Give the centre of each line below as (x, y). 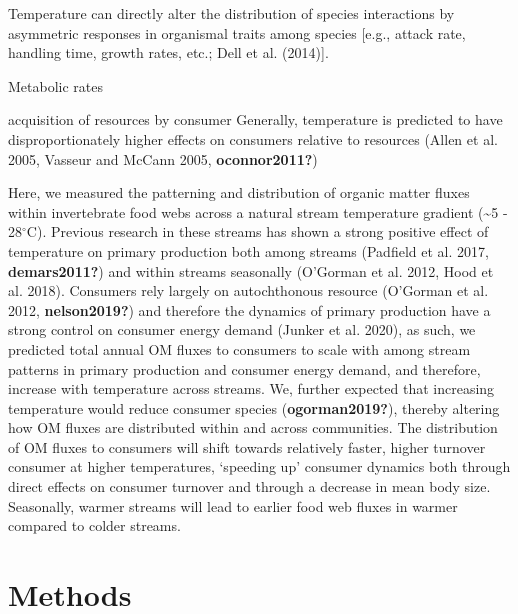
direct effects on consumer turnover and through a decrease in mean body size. (249, 486)
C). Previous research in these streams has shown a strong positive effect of (257, 231)
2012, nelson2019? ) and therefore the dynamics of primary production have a (249, 309)
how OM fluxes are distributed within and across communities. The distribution (253, 427)
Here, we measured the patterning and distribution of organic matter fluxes (239, 192)
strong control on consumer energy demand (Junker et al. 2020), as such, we (242, 329)
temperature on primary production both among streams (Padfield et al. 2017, (248, 250)
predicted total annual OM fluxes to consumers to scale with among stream (239, 348)
